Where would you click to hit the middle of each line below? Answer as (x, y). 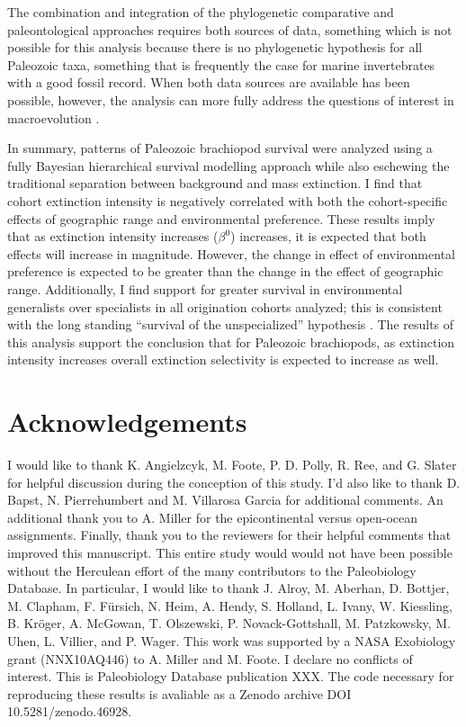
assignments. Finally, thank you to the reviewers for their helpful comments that (229, 535)
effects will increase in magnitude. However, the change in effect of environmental (231, 253)
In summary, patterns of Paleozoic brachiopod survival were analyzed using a (220, 148)
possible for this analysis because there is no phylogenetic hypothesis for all (215, 47)
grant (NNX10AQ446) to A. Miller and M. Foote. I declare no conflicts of (210, 658)
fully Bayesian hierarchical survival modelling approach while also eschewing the (229, 165)
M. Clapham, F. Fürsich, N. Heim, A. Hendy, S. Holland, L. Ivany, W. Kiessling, (230, 605)
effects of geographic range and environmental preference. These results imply (221, 218)
